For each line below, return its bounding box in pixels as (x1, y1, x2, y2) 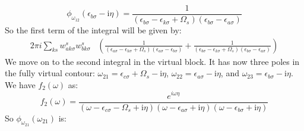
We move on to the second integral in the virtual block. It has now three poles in (5, 55, 300, 67)
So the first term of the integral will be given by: (5, 24, 182, 36)
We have (5, 78, 36, 91)
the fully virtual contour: (5, 67, 95, 79)
